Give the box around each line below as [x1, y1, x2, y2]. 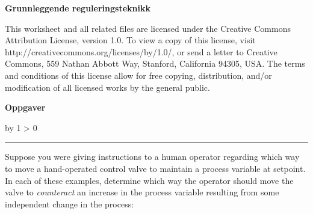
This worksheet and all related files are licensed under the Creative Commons [5, 22, 291, 34]
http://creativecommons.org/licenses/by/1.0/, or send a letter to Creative [5, 45, 277, 58]
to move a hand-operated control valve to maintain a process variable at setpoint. [5, 162, 306, 174]
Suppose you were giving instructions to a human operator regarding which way [5, 150, 300, 163]
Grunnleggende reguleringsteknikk [5, 2, 150, 14]
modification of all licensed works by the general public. [5, 81, 210, 93]
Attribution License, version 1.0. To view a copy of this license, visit [5, 34, 256, 46]
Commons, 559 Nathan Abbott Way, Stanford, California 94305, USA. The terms [5, 57, 305, 70]
